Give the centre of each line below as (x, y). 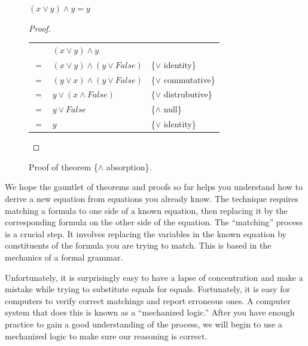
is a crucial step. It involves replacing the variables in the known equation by (146, 233)
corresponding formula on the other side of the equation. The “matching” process (154, 222)
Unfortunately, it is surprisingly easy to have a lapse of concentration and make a (154, 277)
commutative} (189, 79)
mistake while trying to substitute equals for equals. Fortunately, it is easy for (147, 289)
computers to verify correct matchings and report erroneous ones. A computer (148, 300)
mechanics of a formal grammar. (64, 257)
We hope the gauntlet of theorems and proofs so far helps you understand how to (154, 187)
